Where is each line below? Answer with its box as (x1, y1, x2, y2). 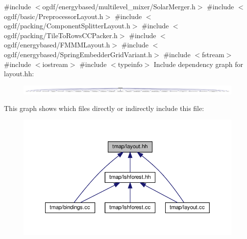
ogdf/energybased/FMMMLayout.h (4, 40, 110, 50)
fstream (201, 49, 224, 59)
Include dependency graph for (153, 59, 243, 69)
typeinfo (118, 59, 143, 69)
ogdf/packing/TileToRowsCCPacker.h (4, 30, 118, 40)
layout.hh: (4, 68, 34, 79)
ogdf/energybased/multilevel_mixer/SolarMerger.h (42, 1, 196, 11)
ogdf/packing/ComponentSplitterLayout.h (4, 21, 130, 31)
